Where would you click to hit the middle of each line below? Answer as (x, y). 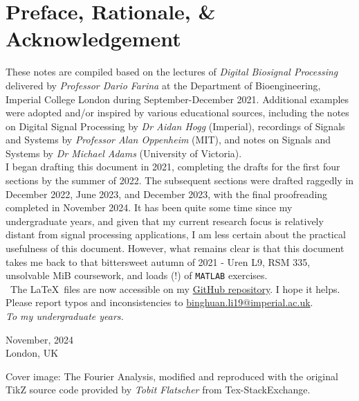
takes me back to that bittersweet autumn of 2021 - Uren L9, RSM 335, (158, 261)
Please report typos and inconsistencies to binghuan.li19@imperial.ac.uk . (159, 302)
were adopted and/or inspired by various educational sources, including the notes (177, 113)
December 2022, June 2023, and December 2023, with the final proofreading (167, 194)
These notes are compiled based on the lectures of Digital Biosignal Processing (172, 72)
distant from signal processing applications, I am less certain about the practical (176, 234)
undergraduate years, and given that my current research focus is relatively (165, 221)
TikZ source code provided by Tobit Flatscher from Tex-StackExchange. (158, 390)
